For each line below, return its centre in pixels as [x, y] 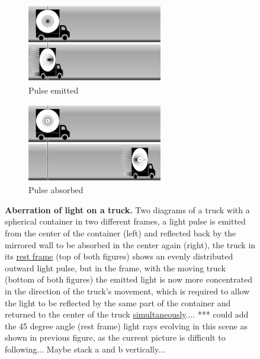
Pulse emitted [54, 90]
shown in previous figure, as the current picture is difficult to [115, 337]
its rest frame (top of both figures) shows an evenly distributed [119, 256]
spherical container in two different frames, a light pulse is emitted [125, 221]
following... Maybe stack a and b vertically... [85, 349]
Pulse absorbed [56, 190]
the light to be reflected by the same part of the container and [118, 302]
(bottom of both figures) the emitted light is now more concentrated [129, 279]
